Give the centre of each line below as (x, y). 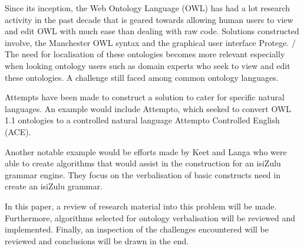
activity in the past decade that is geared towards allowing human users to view (149, 19)
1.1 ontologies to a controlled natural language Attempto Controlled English (142, 120)
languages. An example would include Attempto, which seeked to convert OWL (148, 108)
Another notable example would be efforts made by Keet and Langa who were (146, 151)
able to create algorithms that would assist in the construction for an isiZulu (143, 163)
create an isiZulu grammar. (54, 186)
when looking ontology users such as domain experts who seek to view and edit (148, 65)
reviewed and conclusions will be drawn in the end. (97, 240)
